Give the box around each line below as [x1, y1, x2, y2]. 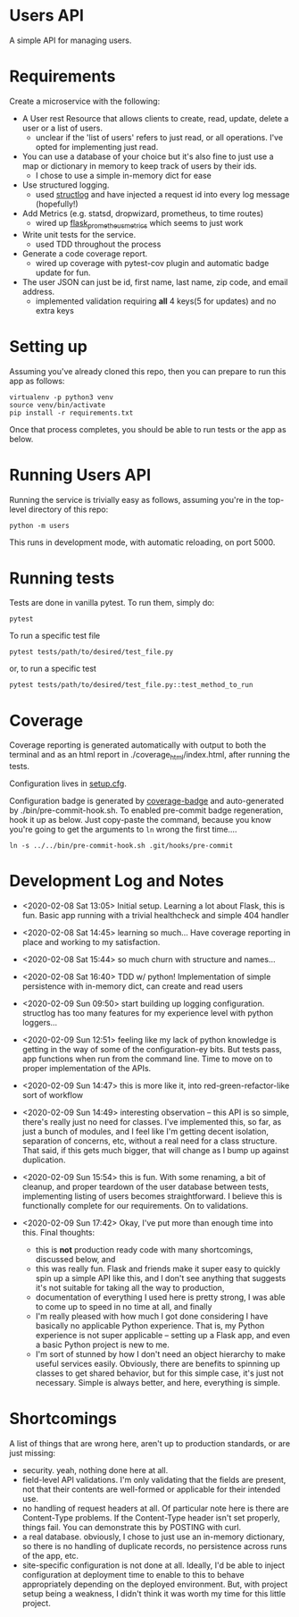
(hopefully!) [35, 198, 79, 209]
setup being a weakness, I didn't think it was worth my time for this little [21, 1588, 287, 1599]
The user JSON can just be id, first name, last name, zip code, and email [21, 276, 288, 287]
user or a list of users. [21, 122, 103, 133]
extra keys [35, 305, 74, 315]
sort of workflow [21, 1090, 84, 1101]
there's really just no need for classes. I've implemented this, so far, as [21, 1117, 282, 1127]
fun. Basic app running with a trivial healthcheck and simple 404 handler [21, 910, 290, 921]
